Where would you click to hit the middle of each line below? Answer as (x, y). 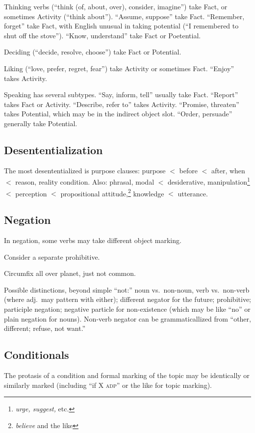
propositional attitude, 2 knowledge (112, 192)
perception (31, 193)
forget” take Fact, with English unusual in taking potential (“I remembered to (121, 26)
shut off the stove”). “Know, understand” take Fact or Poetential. (102, 35)
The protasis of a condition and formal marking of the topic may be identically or (127, 375)
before (188, 170)
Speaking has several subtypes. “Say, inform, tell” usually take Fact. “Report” (121, 95)
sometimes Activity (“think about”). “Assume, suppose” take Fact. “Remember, (124, 16)
